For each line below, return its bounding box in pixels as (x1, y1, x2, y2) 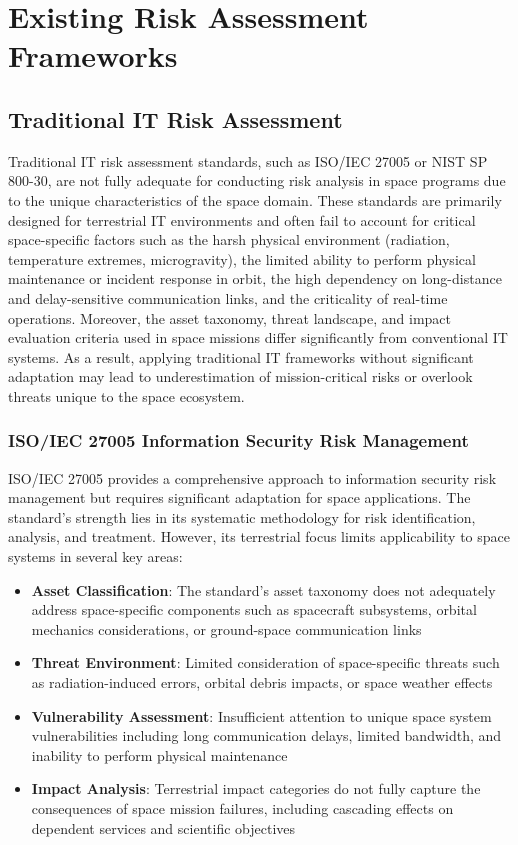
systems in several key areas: (8, 546, 183, 567)
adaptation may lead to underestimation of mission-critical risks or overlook (8, 366, 473, 387)
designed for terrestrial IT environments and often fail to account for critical (8, 209, 476, 230)
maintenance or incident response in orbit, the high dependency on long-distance (8, 268, 502, 289)
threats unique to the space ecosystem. (8, 385, 245, 406)
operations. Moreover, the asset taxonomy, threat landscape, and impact (8, 307, 452, 328)
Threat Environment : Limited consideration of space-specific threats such (31, 652, 500, 673)
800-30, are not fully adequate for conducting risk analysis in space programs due (8, 170, 506, 191)
